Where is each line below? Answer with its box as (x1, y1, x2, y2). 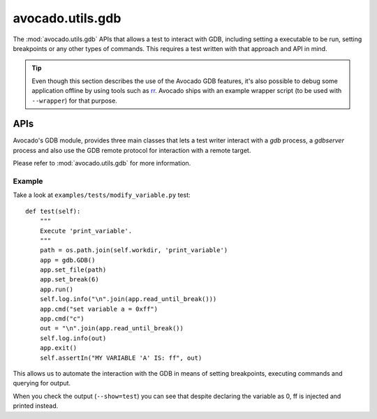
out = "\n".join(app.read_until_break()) (39, 325, 184, 332)
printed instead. (13, 402, 59, 410)
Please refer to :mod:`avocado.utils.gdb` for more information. (13, 159, 191, 168)
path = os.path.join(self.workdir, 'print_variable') (39, 247, 228, 254)
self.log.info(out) (39, 334, 107, 342)
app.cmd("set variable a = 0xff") (39, 304, 158, 313)
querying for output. (13, 379, 71, 388)
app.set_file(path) (39, 266, 107, 274)
